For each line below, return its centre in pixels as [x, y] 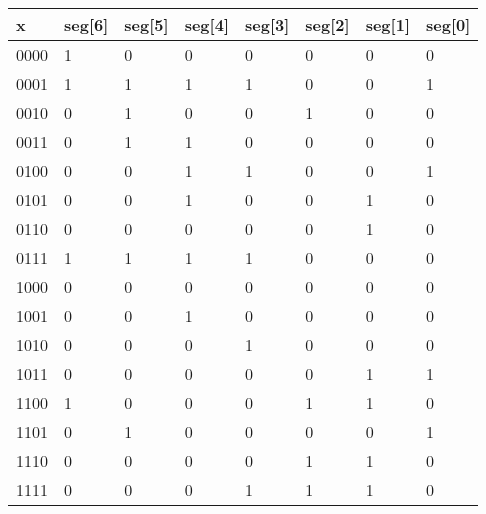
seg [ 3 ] [267, 24]
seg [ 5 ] [146, 24]
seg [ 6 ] [86, 24]
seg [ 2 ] [327, 24]
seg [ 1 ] [387, 24]
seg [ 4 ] [206, 24]
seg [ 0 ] [448, 24]
